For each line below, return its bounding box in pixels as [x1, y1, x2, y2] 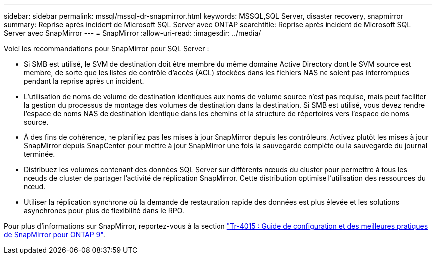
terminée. [24, 150, 55, 158]
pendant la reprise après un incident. [24, 77, 144, 85]
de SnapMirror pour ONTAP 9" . [4, 230, 105, 239]
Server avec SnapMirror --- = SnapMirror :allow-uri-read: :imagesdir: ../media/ [4, 29, 261, 37]
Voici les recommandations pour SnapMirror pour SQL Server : [4, 44, 209, 53]
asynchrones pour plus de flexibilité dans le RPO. [24, 206, 184, 215]
